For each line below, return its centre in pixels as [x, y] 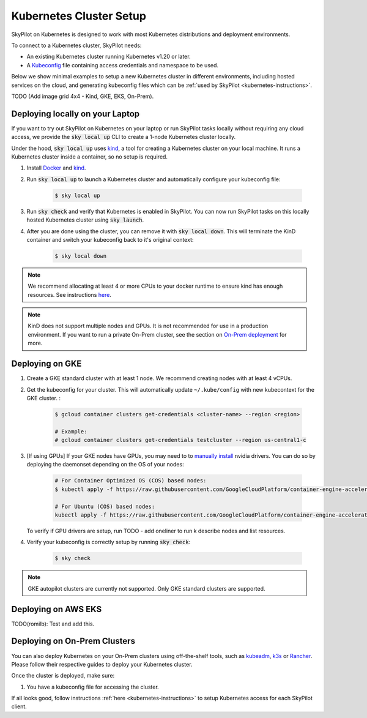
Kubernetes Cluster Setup [79, 16]
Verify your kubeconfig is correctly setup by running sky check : [109, 542]
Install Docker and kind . [56, 168]
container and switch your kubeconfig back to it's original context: [110, 239]
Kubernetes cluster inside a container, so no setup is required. [90, 157]
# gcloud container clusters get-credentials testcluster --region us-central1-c [181, 440]
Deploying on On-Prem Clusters [73, 641]
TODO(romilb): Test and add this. [53, 624]
